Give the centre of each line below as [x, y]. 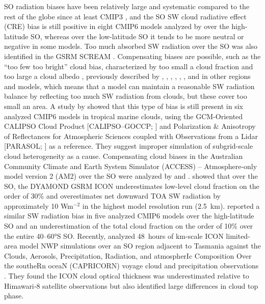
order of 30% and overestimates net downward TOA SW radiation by [113, 196]
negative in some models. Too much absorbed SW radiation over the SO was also [131, 46]
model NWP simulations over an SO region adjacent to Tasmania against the [140, 246]
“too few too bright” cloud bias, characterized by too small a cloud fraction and [129, 66]
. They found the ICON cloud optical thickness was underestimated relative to [127, 276]
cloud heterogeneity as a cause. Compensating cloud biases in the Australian [124, 156]
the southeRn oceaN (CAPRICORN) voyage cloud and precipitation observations [131, 266]
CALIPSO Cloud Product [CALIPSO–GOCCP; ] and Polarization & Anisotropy [130, 126]
